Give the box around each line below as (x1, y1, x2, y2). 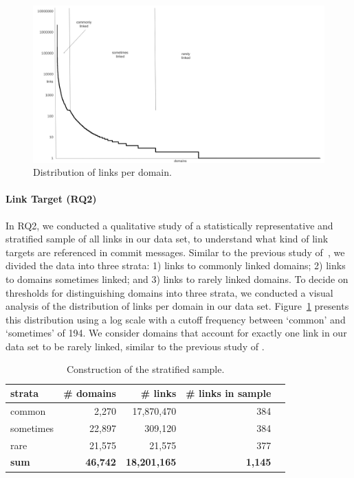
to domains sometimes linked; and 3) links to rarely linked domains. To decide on (5, 271, 349, 286)
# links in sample (186, 386, 272, 400)
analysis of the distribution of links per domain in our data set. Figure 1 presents (5, 299, 349, 313)
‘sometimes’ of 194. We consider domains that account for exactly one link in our (5, 326, 347, 340)
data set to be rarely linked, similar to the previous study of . (5, 339, 265, 353)
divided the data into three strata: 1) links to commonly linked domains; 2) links (5, 258, 346, 273)
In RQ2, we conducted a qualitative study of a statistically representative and (5, 218, 333, 232)
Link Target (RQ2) (5, 192, 97, 206)
